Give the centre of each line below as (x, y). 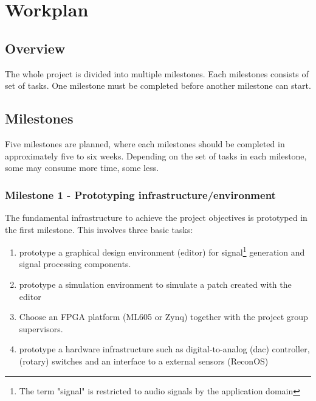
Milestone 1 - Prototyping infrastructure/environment (140, 194)
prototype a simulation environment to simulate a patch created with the (155, 284)
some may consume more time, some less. (82, 168)
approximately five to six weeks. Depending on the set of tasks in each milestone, (156, 155)
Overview (35, 48)
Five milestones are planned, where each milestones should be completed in (145, 143)
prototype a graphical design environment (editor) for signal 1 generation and (162, 251)
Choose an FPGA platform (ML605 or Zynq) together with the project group (163, 317)
